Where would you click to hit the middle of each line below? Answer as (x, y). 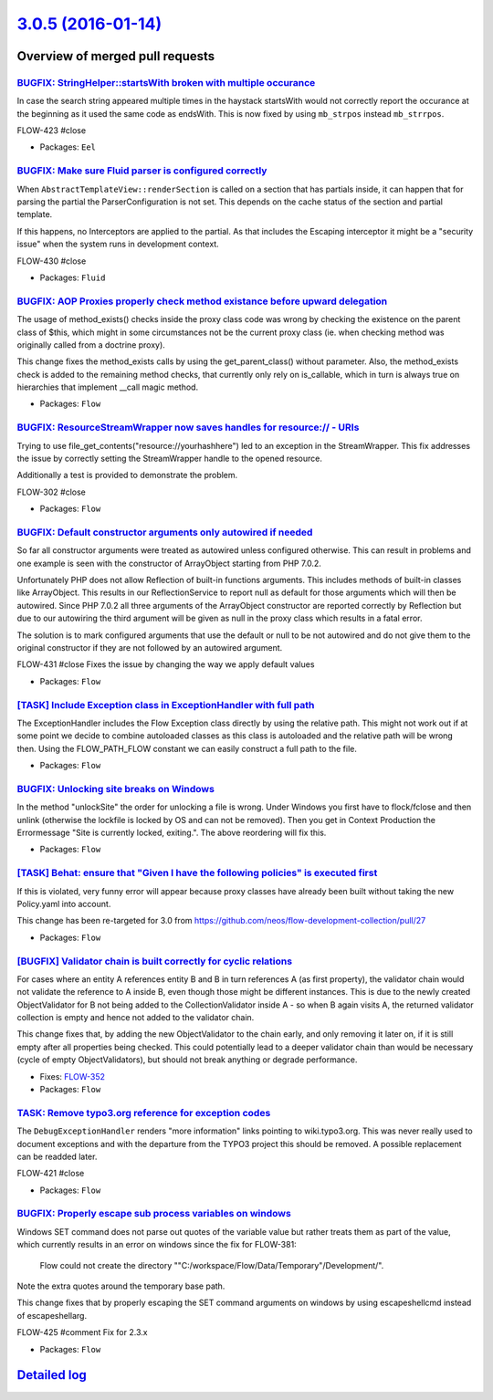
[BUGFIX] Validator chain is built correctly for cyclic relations (154, 961)
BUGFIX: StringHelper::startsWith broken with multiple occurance (166, 82)
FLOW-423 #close (52, 131)
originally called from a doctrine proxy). (91, 345)
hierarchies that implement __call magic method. (108, 387)
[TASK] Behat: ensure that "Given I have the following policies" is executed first (197, 873)
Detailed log (52, 1375)
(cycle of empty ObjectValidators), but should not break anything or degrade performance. (187, 1060)
